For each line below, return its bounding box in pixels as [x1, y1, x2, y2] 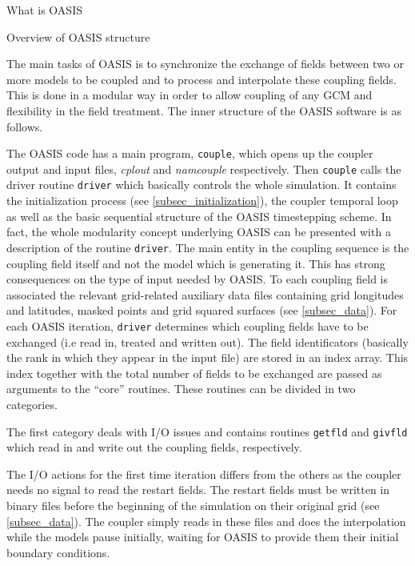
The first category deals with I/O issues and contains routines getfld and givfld [6, 423, 408, 440]
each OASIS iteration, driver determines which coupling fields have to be [6, 317, 369, 334]
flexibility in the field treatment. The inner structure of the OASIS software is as [6, 102, 402, 118]
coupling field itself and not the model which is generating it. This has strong [6, 255, 385, 271]
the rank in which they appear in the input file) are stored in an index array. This [6, 349, 409, 366]
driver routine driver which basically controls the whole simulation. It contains [6, 176, 397, 193]
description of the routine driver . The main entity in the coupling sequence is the [6, 239, 409, 255]
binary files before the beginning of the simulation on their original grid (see [6, 497, 380, 513]
